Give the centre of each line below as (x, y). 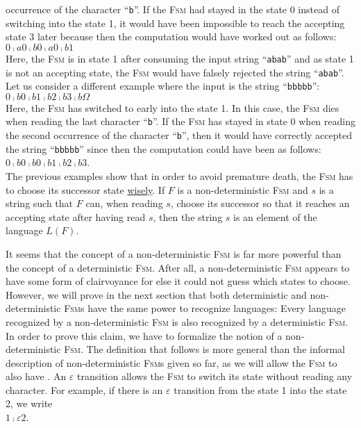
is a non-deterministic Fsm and (243, 189)
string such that (40, 203)
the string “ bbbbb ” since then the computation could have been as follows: (163, 148)
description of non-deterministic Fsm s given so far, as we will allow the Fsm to (171, 362)
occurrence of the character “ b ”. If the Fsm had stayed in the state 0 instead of (173, 9)
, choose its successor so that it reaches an (260, 203)
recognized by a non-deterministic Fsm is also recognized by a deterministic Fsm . (177, 321)
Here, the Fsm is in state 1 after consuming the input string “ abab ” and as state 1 (180, 58)
